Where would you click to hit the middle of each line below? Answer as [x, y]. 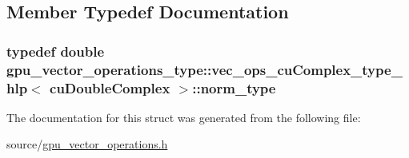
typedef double [56, 51]
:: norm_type [234, 87]
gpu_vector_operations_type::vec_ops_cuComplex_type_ [204, 69]
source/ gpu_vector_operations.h [87, 144]
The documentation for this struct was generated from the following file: [184, 117]
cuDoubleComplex [110, 87]
